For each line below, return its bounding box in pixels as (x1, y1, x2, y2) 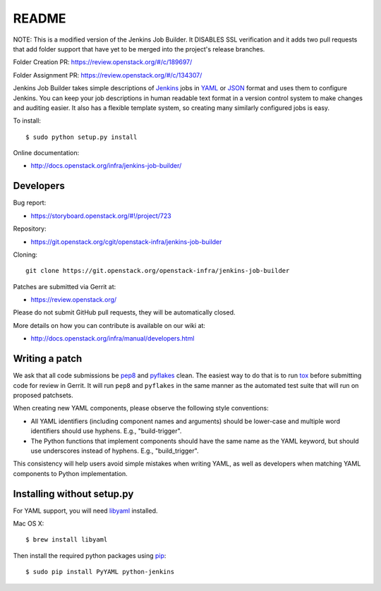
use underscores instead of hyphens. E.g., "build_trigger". (30, 446, 199, 455)
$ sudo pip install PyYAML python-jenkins (25, 568, 175, 576)
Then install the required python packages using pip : (13, 551, 167, 560)
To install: (13, 116, 42, 125)
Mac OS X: (13, 519, 44, 528)
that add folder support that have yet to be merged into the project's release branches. (13, 44, 265, 53)
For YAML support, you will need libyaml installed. (13, 506, 158, 515)
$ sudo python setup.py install (25, 133, 138, 141)
